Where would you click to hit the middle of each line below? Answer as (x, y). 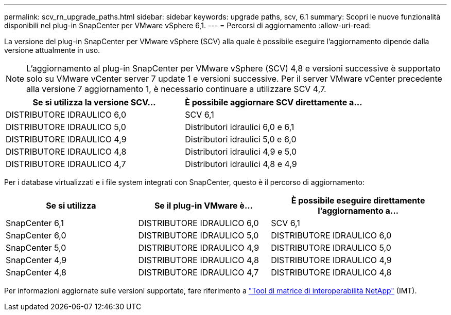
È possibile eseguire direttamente (358, 200)
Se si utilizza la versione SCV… (94, 102)
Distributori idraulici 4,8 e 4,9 (241, 164)
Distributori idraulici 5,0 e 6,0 (241, 139)
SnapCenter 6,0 (36, 235)
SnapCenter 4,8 (36, 272)
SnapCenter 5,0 (36, 248)
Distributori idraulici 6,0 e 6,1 (240, 127)
